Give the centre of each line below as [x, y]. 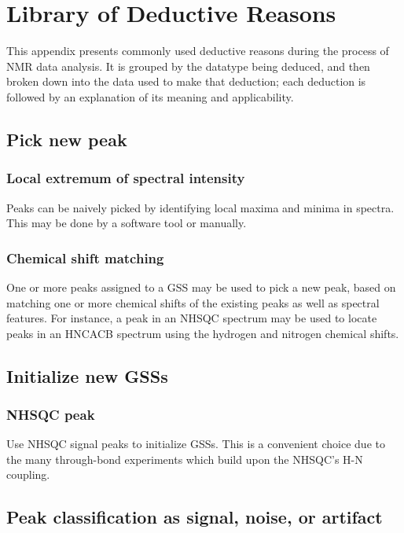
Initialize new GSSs [87, 375]
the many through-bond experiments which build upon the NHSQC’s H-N [185, 459]
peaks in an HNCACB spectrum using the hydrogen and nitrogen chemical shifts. [203, 333]
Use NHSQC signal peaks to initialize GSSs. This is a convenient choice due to [196, 444]
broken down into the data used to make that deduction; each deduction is [186, 81]
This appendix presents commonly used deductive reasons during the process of [198, 51]
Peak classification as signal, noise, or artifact [195, 517]
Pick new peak [67, 139]
